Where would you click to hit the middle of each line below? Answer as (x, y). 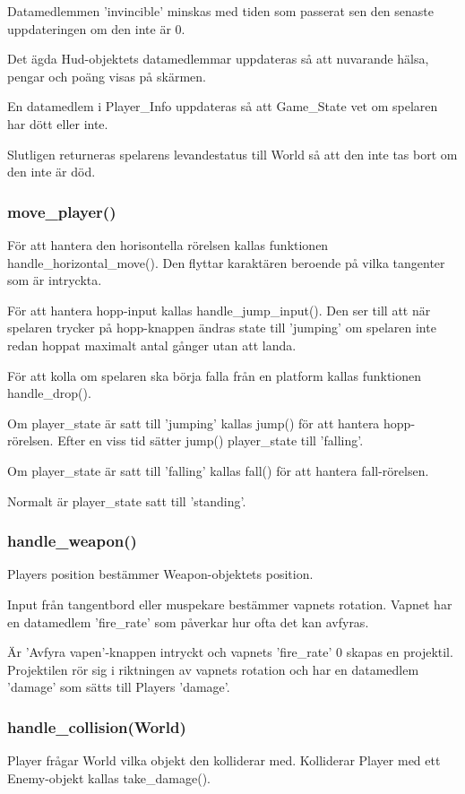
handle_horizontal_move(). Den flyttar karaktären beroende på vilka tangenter (226, 262)
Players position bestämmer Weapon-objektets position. (160, 574)
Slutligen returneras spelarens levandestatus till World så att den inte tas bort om (232, 154)
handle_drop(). (49, 393)
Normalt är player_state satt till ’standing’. (127, 501)
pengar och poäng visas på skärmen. (107, 76)
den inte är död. (52, 172)
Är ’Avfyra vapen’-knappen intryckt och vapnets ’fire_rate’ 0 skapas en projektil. (230, 652)
